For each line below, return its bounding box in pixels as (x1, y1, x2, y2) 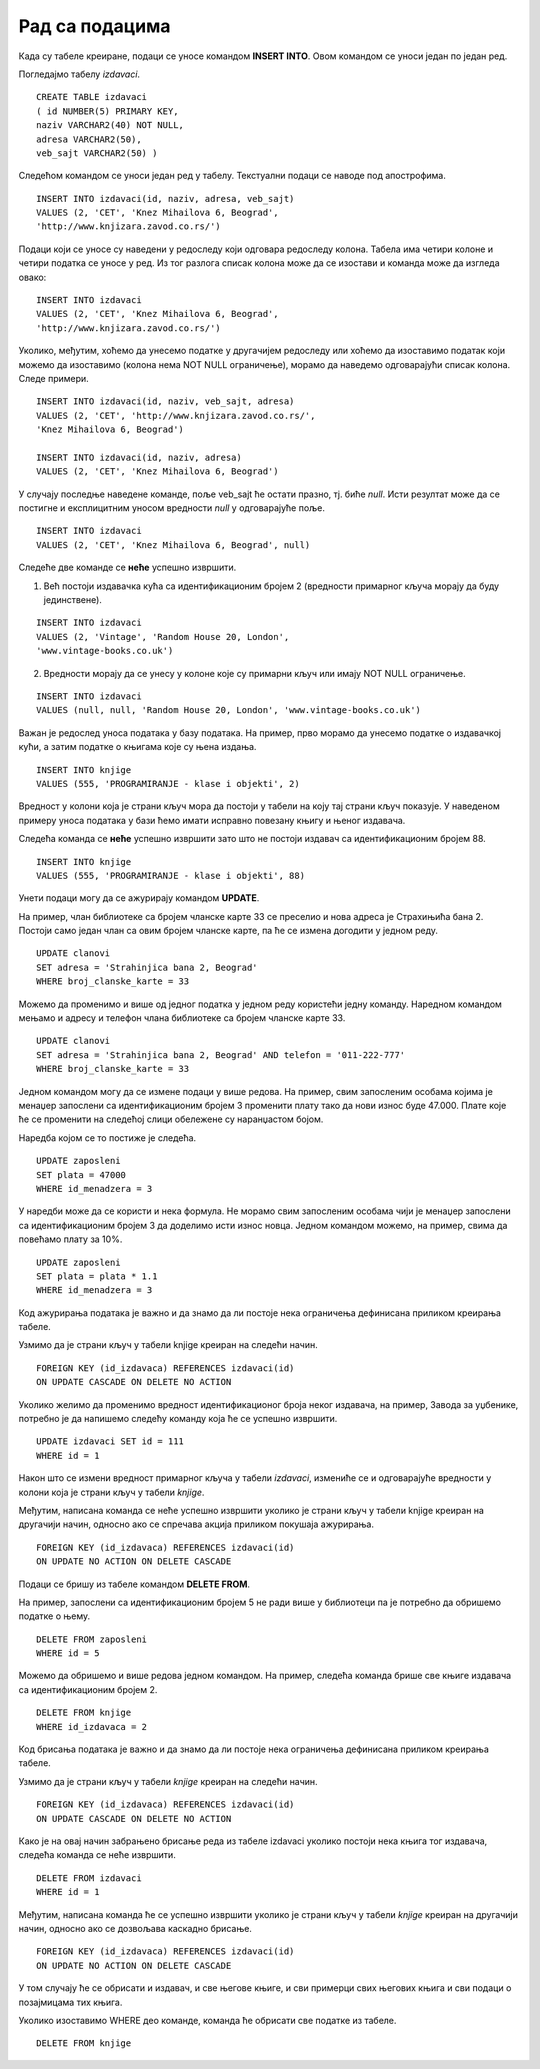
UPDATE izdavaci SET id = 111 (36, 1436, 185, 1447)
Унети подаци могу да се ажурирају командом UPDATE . (18, 892, 260, 904)
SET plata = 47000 (36, 1169, 127, 1180)
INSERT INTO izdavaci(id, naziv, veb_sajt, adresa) (36, 396, 295, 407)
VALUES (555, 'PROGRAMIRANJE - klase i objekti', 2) (36, 778, 300, 789)
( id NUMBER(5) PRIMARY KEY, (36, 105, 179, 117)
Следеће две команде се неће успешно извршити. (18, 561, 237, 574)
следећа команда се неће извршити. (18, 1849, 177, 1861)
